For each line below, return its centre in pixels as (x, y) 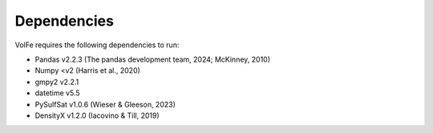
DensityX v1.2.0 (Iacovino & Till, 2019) (97, 115)
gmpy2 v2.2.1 (57, 82)
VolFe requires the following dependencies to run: (97, 45)
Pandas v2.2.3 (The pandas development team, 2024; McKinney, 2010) (153, 59)
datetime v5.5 (57, 93)
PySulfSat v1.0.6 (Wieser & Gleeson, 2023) (105, 104)
